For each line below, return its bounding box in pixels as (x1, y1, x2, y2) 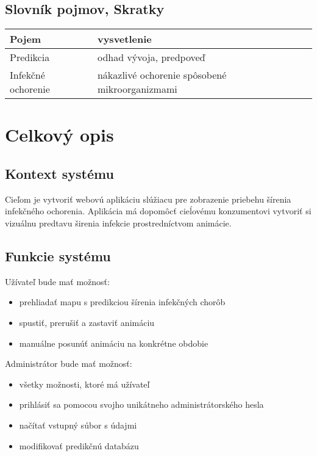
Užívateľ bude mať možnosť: (5, 275, 110, 288)
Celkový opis (5, 122, 114, 147)
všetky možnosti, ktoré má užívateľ (19, 377, 150, 390)
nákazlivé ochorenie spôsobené (97, 68, 227, 82)
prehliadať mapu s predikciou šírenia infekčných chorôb (19, 295, 226, 308)
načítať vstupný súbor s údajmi (19, 418, 137, 431)
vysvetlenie (97, 32, 152, 46)
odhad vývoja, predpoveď (97, 50, 205, 65)
